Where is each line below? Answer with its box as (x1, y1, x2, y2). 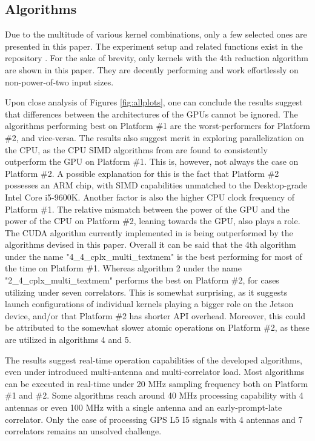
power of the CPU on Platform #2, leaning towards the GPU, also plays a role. (5, 214, 300, 227)
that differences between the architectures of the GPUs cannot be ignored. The (5, 107, 298, 120)
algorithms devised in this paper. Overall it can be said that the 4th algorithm (5, 238, 296, 251)
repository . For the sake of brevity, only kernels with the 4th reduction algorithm (5, 51, 308, 64)
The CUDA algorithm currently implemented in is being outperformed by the (5, 226, 293, 239)
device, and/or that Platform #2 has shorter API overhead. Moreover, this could (5, 309, 305, 322)
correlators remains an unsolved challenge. (5, 425, 162, 437)
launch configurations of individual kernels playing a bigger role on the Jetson (5, 297, 294, 310)
